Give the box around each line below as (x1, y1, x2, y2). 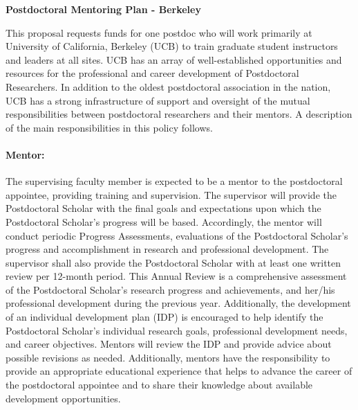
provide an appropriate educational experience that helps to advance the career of (6, 364, 352, 378)
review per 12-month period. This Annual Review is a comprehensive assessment (6, 269, 347, 283)
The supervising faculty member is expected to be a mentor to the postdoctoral (6, 174, 343, 188)
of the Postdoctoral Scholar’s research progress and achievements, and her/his (6, 282, 335, 296)
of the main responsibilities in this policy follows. (6, 120, 213, 134)
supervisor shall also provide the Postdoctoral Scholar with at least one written (6, 255, 341, 269)
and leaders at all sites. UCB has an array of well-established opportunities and (6, 52, 342, 66)
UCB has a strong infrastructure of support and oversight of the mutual (6, 93, 310, 107)
